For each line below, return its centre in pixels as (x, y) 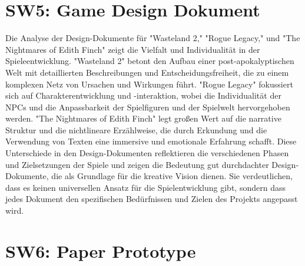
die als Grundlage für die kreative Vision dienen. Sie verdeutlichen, (172, 176)
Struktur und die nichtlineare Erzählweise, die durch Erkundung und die (136, 129)
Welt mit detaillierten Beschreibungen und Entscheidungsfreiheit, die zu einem (147, 72)
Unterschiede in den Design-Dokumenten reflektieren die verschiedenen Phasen (147, 153)
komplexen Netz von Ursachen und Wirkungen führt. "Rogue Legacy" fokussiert (149, 84)
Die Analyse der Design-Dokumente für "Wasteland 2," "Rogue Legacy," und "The (153, 38)
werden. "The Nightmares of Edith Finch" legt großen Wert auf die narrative (143, 118)
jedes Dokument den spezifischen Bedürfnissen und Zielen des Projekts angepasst (152, 199)
